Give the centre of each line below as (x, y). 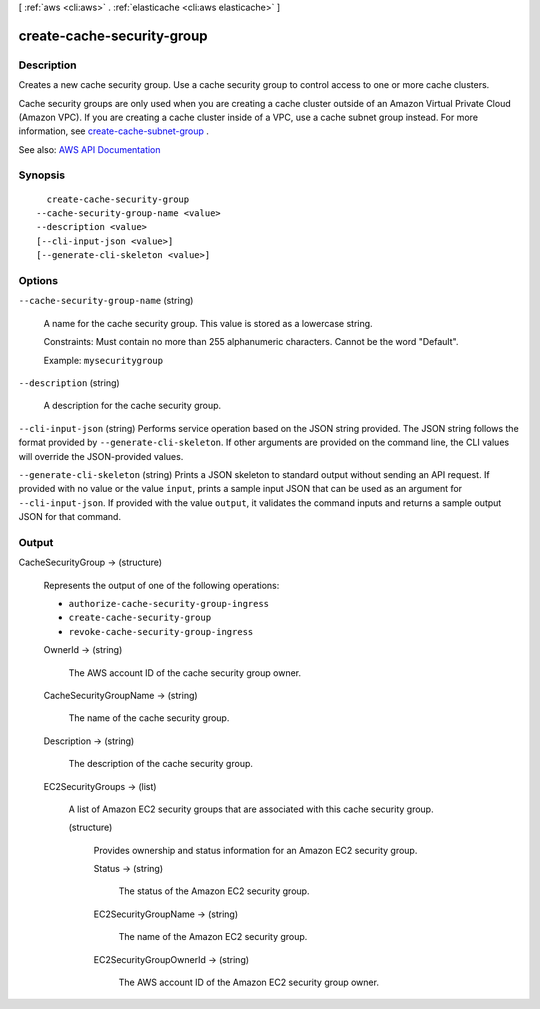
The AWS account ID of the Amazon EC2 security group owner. (249, 982)
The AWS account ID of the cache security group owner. (185, 672)
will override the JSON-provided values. (101, 456)
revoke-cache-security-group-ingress (161, 631)
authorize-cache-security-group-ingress (169, 603)
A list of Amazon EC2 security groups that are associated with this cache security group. (251, 809)
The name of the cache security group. (149, 718)
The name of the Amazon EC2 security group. (213, 937)
